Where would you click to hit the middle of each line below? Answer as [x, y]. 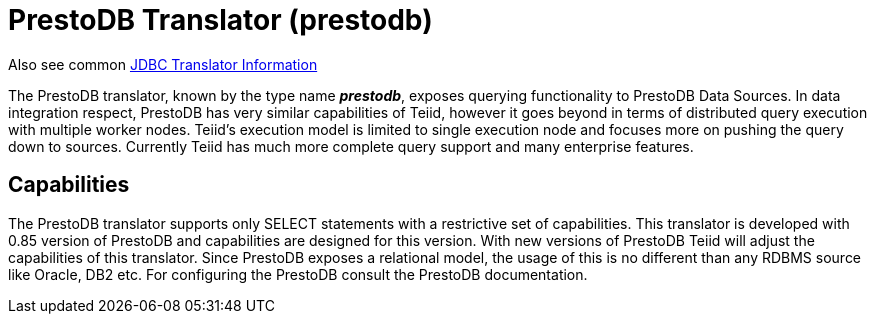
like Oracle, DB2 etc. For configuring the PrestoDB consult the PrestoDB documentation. [298, 274]
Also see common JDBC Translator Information [163, 64]
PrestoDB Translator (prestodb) [220, 20]
